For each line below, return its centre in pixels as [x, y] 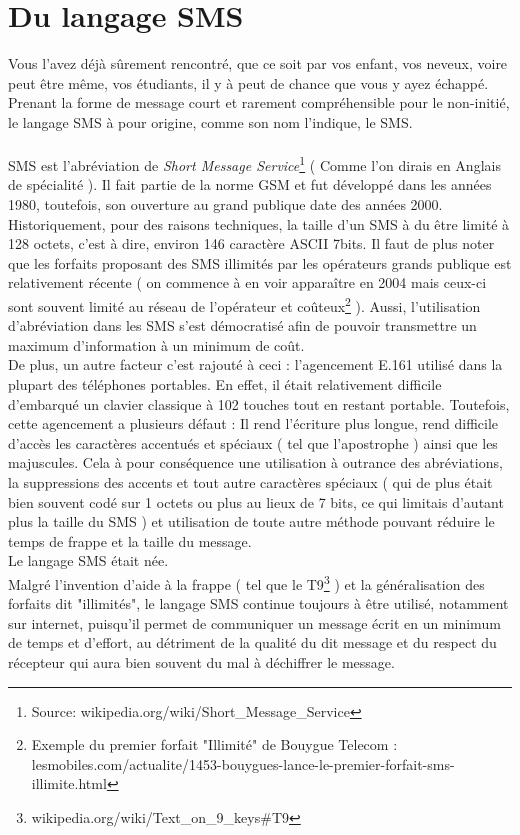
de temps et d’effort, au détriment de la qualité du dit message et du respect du [252, 642]
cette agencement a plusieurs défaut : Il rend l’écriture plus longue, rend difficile [253, 423]
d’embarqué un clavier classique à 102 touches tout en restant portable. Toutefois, [259, 403]
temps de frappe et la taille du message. [130, 540]
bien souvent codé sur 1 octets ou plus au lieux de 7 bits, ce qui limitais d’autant [256, 501]
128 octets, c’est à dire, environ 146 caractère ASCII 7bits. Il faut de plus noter [251, 243]
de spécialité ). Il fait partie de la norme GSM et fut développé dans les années [250, 184]
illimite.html [69, 783]
